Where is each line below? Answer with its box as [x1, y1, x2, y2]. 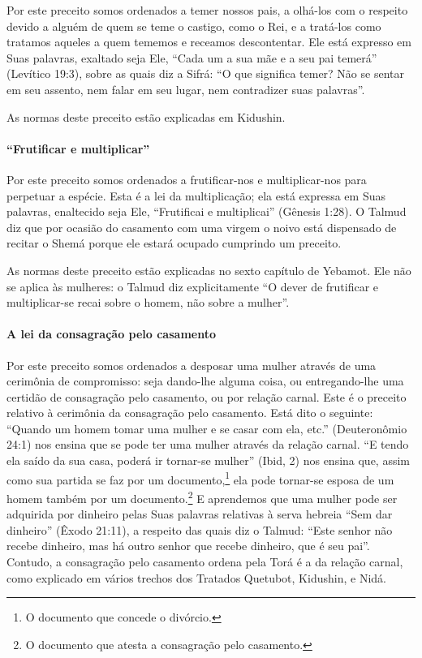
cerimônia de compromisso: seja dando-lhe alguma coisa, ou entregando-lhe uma [6, 372, 404, 389]
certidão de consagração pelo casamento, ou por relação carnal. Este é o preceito [6, 388, 407, 405]
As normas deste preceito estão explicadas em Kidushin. [6, 108, 286, 125]
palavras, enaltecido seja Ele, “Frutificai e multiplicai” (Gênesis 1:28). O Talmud [6, 203, 407, 220]
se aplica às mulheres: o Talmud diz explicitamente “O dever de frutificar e [6, 277, 379, 295]
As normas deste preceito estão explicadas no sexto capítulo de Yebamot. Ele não [6, 261, 411, 278]
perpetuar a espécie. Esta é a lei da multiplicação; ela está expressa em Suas [6, 187, 385, 204]
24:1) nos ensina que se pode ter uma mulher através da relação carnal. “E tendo [6, 436, 409, 453]
